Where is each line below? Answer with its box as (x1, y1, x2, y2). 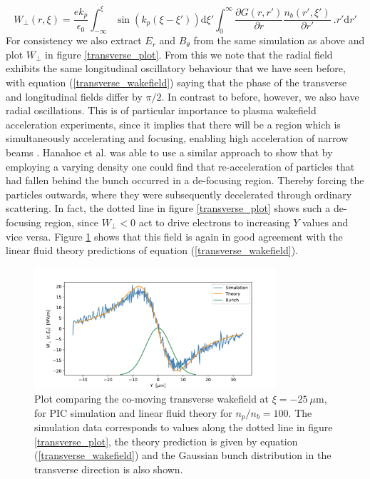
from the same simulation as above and (193, 33, 365, 48)
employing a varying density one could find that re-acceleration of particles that (6, 158, 355, 173)
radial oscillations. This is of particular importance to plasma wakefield (6, 103, 317, 118)
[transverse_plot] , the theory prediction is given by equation (34, 433, 298, 448)
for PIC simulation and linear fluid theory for (34, 405, 232, 420)
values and (302, 215, 349, 230)
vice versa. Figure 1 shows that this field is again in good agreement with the (6, 228, 343, 243)
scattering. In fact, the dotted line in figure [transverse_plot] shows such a (6, 201, 331, 216)
